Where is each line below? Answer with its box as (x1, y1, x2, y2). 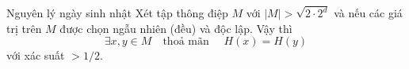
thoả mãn (162, 36, 209, 48)
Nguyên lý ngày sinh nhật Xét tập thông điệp (6, 5, 228, 21)
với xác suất (6, 47, 65, 64)
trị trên (6, 20, 42, 36)
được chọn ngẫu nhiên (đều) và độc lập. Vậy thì (59, 20, 292, 36)
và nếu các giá (334, 5, 403, 21)
